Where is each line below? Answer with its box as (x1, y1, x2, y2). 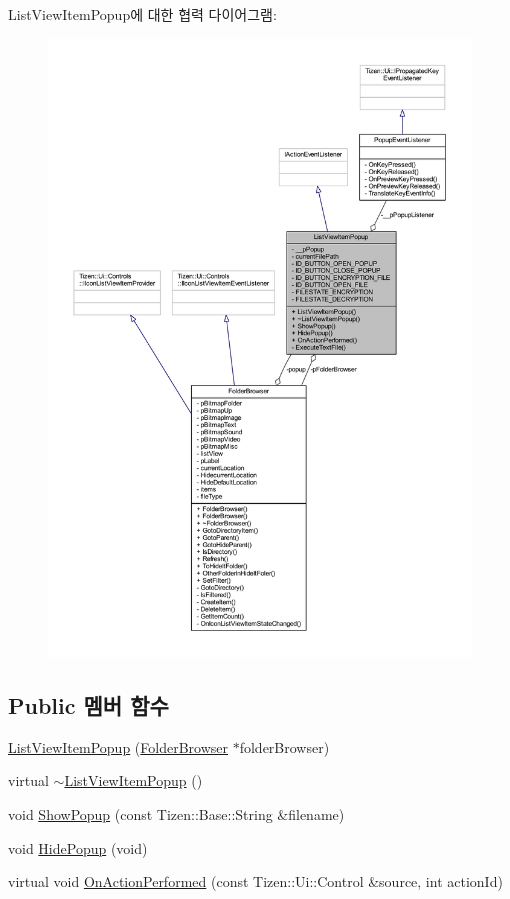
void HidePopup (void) (8, 837, 148, 858)
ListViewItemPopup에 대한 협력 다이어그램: (8, 4, 277, 24)
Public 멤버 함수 (8, 690, 169, 721)
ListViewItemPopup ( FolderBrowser (8, 736, 229, 757)
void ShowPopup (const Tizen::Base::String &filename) (8, 804, 345, 825)
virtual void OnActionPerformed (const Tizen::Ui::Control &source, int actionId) (8, 871, 503, 892)
